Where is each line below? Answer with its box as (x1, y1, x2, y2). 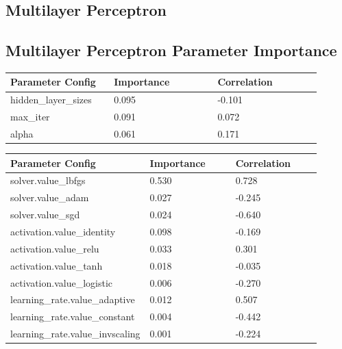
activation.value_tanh (10, 258, 103, 272)
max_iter (10, 109, 50, 124)
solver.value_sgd (10, 207, 80, 222)
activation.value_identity (10, 224, 116, 238)
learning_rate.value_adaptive (10, 292, 135, 307)
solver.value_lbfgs (10, 173, 86, 188)
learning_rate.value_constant (10, 309, 135, 324)
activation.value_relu (10, 241, 99, 255)
